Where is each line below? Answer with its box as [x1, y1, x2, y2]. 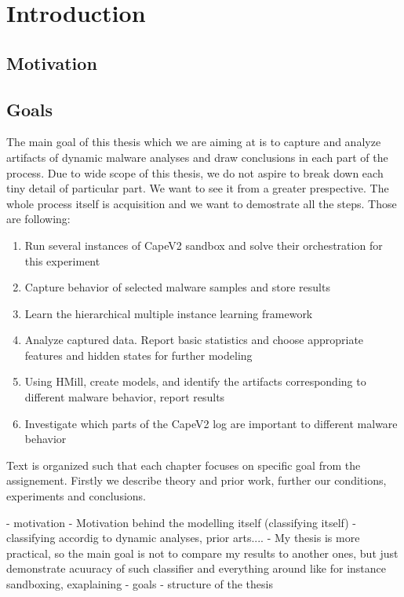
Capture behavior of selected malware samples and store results [24, 279, 330, 295]
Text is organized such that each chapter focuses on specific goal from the [6, 456, 361, 473]
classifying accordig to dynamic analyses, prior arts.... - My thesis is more [6, 529, 360, 546]
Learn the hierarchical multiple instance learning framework [24, 305, 313, 321]
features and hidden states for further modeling [24, 346, 253, 363]
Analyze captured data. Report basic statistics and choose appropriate [24, 331, 364, 348]
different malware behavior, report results [24, 389, 225, 405]
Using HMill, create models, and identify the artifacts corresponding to [24, 373, 366, 390]
